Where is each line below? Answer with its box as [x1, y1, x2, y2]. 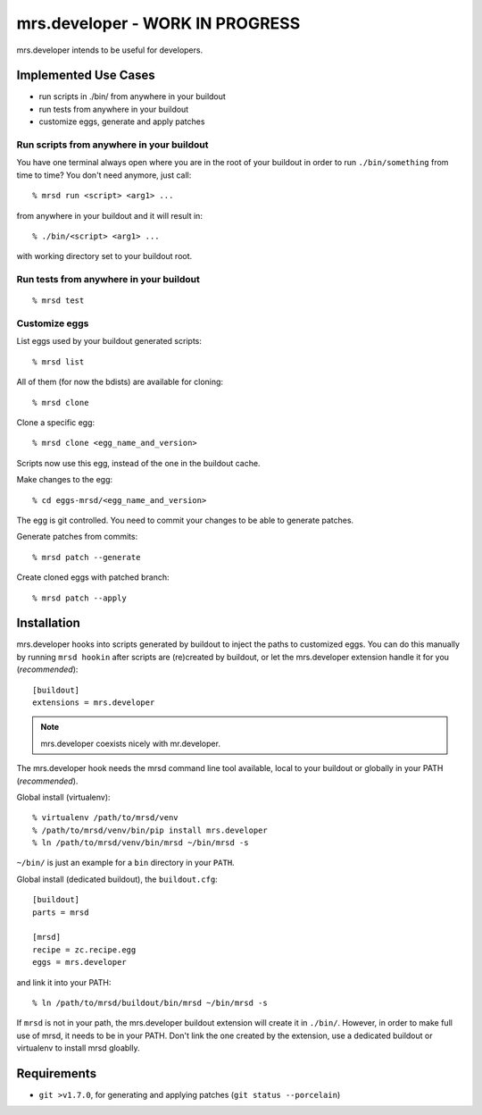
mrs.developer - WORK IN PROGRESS [16, 13, 301, 33]
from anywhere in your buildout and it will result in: [16, 210, 203, 221]
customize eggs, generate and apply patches [38, 116, 205, 127]
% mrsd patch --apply [32, 592, 127, 603]
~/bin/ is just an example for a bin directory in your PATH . [16, 858, 236, 868]
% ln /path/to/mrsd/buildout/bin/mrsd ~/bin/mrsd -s [32, 998, 268, 1008]
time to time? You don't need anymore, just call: [16, 170, 192, 180]
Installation [16, 616, 80, 631]
